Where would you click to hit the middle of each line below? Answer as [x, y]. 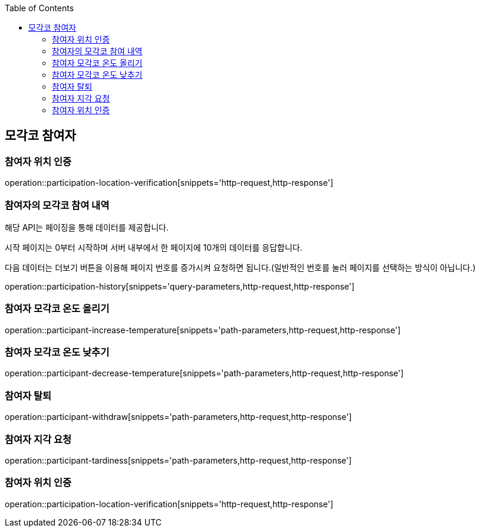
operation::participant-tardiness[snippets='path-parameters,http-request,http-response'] [178, 460]
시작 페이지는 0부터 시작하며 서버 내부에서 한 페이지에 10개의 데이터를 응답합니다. [154, 247]
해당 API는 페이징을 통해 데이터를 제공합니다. [87, 227]
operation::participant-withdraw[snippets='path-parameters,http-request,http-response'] [178, 417]
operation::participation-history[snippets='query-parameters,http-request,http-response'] [180, 286]
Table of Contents [40, 8]
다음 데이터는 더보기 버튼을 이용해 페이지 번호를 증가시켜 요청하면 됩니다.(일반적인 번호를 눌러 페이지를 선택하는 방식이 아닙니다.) [240, 267]
